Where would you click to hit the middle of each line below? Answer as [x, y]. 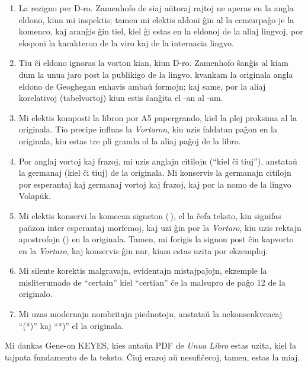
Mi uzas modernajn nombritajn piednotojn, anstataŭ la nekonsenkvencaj [150, 314]
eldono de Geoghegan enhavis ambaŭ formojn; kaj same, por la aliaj [142, 86]
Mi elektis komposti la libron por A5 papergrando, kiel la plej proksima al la [158, 117]
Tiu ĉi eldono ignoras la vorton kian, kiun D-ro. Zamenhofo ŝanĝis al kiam [153, 63]
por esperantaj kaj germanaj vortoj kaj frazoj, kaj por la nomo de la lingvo [155, 184]
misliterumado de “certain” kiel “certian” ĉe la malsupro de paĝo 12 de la [152, 282]
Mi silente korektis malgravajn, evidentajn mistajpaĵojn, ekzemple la [143, 270]
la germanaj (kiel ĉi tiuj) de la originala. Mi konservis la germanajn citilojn [155, 173]
